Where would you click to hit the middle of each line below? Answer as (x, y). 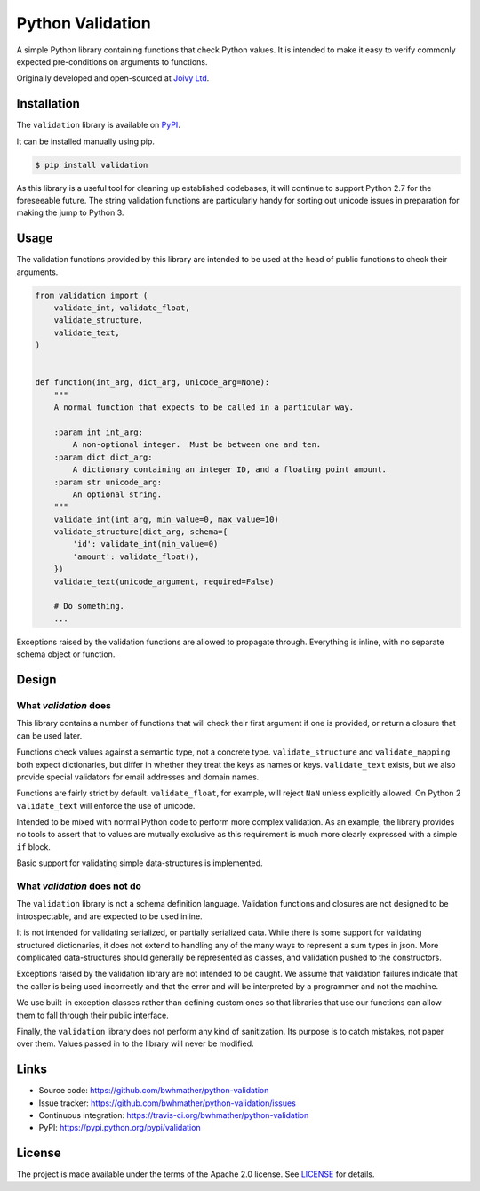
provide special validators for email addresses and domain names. (138, 777)
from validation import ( (92, 295)
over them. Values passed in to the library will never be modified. (135, 1043)
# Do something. (89, 606)
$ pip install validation (92, 165)
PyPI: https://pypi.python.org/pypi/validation (120, 1128)
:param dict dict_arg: (103, 457)
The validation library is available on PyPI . (99, 125)
